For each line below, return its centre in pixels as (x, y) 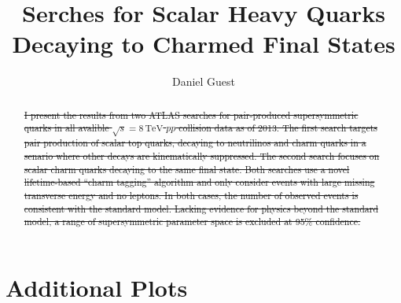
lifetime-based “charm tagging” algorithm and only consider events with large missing (199, 182)
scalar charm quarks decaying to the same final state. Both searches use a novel (187, 169)
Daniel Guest (204, 81)
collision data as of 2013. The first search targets (278, 128)
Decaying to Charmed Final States (204, 44)
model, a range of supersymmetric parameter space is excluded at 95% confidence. (192, 222)
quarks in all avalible (66, 128)
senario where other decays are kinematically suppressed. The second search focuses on (202, 155)
